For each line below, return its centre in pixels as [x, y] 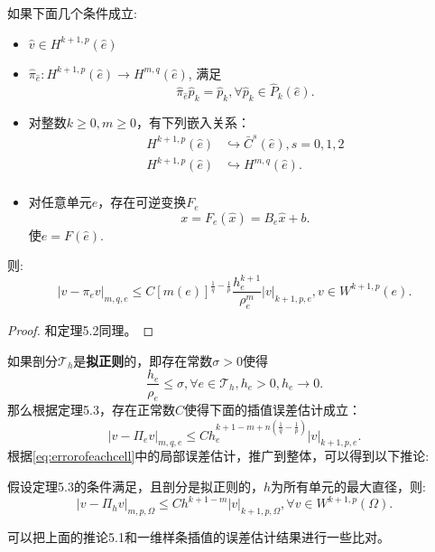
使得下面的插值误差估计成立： [272, 410]
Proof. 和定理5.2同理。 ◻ [81, 330]
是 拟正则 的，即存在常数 [143, 360]
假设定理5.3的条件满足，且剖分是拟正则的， [135, 487]
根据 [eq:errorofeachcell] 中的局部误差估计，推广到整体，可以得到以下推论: [218, 456]
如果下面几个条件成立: [72, 13]
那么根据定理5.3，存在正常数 [91, 410]
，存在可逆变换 [142, 202]
